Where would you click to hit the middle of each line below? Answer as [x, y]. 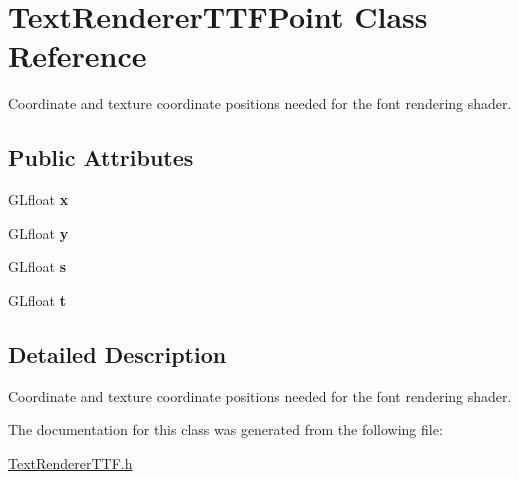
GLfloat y [38, 232]
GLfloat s [37, 266]
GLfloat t [37, 299]
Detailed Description [117, 353]
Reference [77, 55]
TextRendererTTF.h [70, 462]
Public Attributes [101, 157]
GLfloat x [38, 199]
